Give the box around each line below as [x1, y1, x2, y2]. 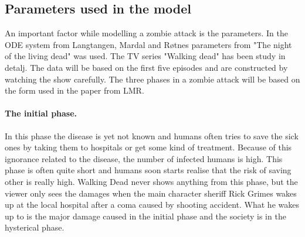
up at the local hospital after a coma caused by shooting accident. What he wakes [5, 198, 299, 211]
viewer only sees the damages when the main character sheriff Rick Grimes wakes [5, 187, 297, 199]
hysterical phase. [5, 221, 65, 233]
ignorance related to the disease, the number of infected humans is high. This [5, 152, 283, 164]
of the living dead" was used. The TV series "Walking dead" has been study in [5, 50, 286, 62]
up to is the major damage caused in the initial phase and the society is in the [5, 209, 286, 222]
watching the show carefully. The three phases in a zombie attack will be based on [5, 73, 300, 85]
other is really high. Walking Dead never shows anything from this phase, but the [5, 175, 298, 187]
